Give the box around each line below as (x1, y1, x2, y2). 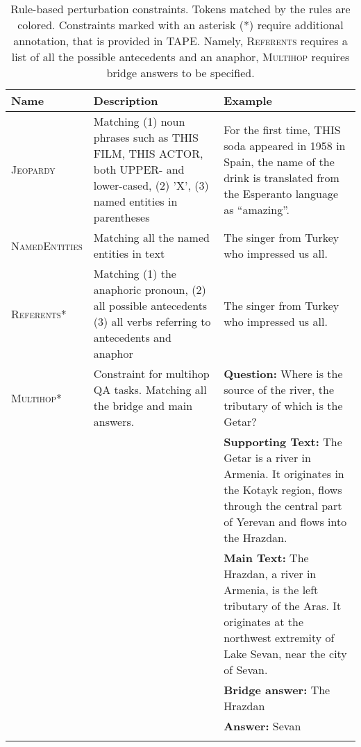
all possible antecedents (93, 297, 208, 313)
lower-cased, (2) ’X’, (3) (93, 177, 209, 193)
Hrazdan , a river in (224, 566, 317, 582)
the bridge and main (93, 397, 193, 413)
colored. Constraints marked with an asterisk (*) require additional (17, 17, 344, 33)
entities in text (93, 245, 165, 261)
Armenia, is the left (224, 582, 319, 598)
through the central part (224, 498, 342, 514)
